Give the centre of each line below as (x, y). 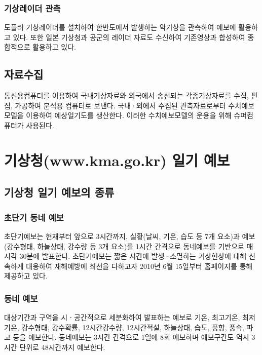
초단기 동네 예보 (34, 217)
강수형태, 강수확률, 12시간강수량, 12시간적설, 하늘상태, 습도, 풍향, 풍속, (133, 327)
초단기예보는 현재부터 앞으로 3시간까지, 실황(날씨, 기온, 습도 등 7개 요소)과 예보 (130, 236)
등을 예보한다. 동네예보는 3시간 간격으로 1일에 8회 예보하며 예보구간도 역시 (131, 337)
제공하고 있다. (26, 276)
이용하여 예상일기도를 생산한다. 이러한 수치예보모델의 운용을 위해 (129, 115)
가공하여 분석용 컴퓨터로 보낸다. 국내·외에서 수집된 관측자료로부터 (120, 105)
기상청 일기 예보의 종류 (59, 192)
